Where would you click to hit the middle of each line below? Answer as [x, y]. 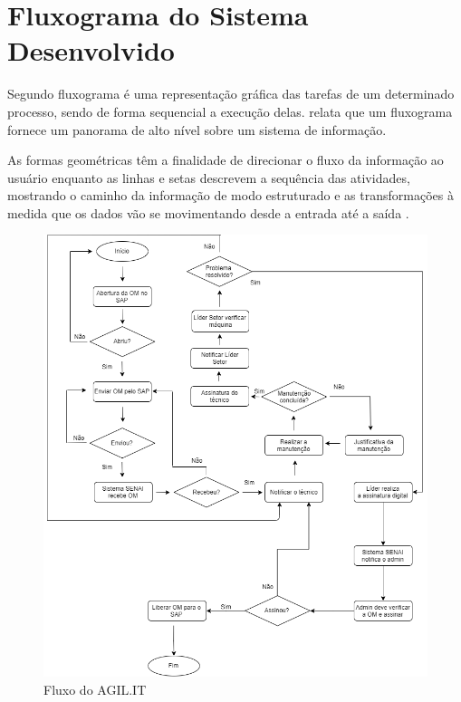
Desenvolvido [91, 50]
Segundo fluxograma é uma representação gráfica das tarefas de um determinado [231, 94]
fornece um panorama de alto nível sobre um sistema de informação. [197, 129]
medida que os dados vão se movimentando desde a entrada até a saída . [208, 212]
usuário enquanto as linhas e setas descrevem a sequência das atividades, [209, 177]
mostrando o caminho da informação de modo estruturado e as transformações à [230, 195]
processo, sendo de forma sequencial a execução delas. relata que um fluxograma [230, 111]
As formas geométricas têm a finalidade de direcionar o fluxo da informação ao [226, 160]
